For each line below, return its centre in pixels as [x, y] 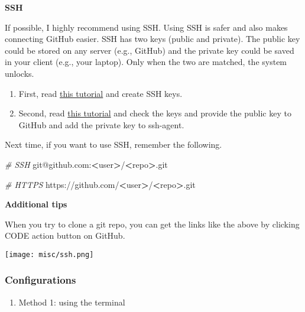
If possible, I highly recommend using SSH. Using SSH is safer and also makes [146, 27]
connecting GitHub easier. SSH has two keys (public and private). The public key [152, 39]
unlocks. [20, 73]
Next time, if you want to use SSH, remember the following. [113, 144]
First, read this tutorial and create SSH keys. [100, 93]
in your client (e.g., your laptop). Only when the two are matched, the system [146, 62]
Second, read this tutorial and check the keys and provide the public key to [155, 113]
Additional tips [36, 204]
